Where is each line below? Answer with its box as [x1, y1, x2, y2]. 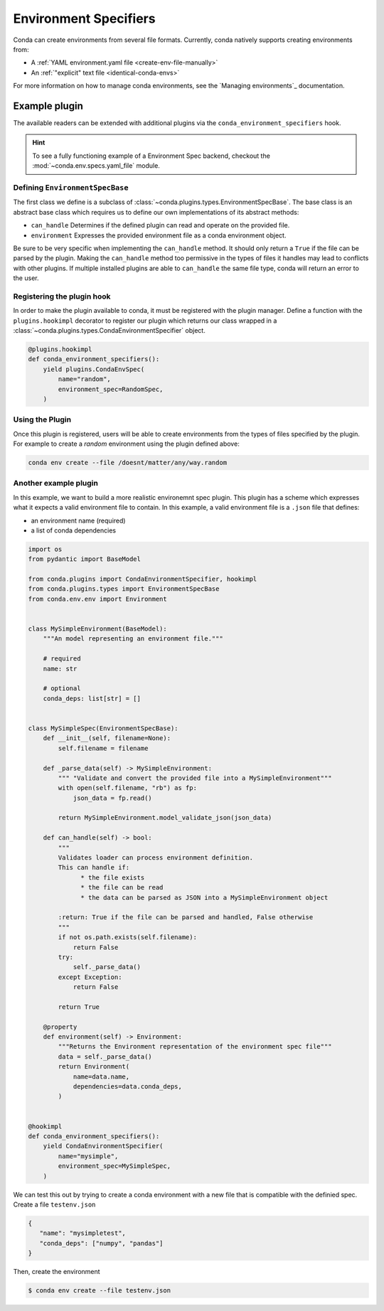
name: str [43, 665, 78, 673]
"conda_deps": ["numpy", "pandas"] [39, 1239, 164, 1247]
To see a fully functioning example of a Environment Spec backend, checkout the [32, 151, 270, 160]
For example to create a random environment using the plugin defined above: [13, 439, 240, 448]
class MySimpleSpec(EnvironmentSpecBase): [28, 724, 178, 732]
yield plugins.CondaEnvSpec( [43, 365, 145, 373]
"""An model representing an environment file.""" [43, 635, 223, 643]
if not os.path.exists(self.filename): [58, 933, 197, 941]
